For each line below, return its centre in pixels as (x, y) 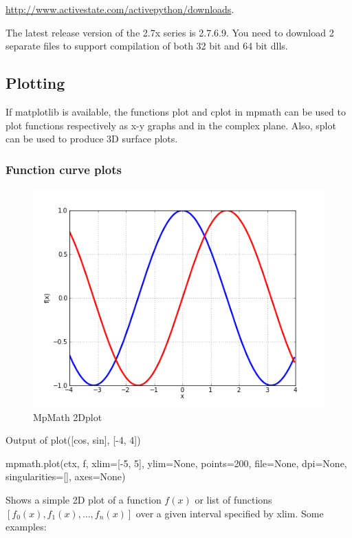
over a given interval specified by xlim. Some (230, 513)
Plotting (35, 83)
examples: (26, 527)
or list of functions (233, 499)
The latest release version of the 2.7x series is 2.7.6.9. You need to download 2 (170, 32)
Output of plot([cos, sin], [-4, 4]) (73, 440)
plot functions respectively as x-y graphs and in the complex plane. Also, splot (171, 125)
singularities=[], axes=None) (66, 476)
